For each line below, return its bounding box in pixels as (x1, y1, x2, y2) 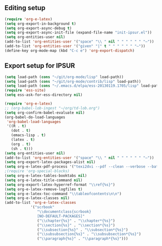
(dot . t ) (11, 128, 31, 133)
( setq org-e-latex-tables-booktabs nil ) (4, 173, 88, 178)
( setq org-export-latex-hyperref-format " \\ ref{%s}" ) (4, 182, 116, 187)
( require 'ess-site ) (4, 88, 46, 93)
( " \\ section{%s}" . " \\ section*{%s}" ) (37, 223, 116, 228)
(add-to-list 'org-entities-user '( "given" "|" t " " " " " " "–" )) (4, 44, 146, 49)
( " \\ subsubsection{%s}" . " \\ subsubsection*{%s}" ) (37, 232, 141, 237)
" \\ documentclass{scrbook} (37, 209, 91, 214)
